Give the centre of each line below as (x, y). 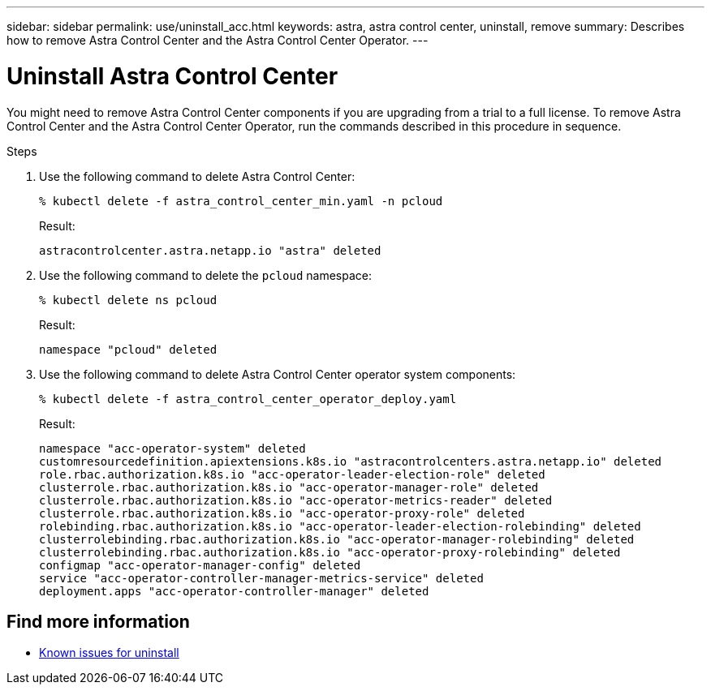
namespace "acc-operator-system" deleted (172, 448)
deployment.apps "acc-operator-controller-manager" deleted (234, 591)
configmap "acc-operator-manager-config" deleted (200, 565)
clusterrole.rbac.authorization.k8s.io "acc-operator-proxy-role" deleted (282, 513)
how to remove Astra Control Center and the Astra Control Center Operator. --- (218, 40)
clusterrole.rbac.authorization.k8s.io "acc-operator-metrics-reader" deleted (296, 500)
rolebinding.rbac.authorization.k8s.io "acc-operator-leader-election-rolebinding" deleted (340, 526)
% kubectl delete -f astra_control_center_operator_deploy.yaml (248, 399)
